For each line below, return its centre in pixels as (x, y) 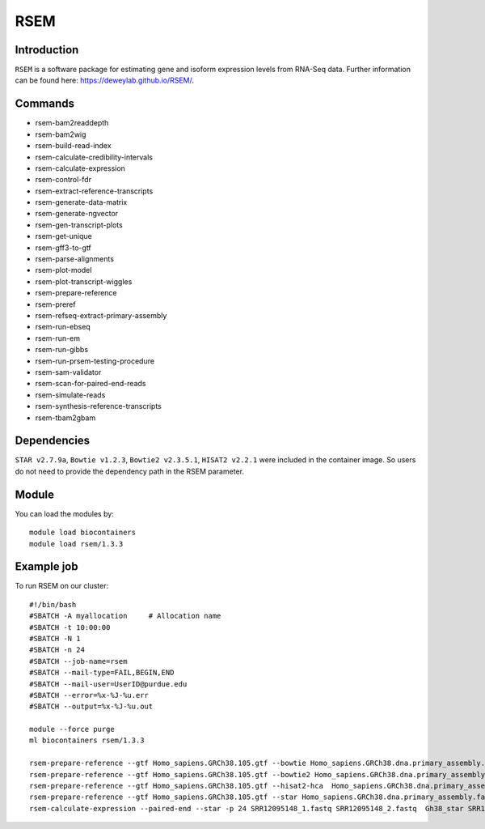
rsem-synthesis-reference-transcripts (98, 406)
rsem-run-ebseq (63, 327)
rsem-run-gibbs (62, 350)
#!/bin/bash (53, 604)
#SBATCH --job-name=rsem (78, 661)
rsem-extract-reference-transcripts (94, 191)
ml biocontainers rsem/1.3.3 (87, 740)
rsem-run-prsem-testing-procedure (95, 361)
